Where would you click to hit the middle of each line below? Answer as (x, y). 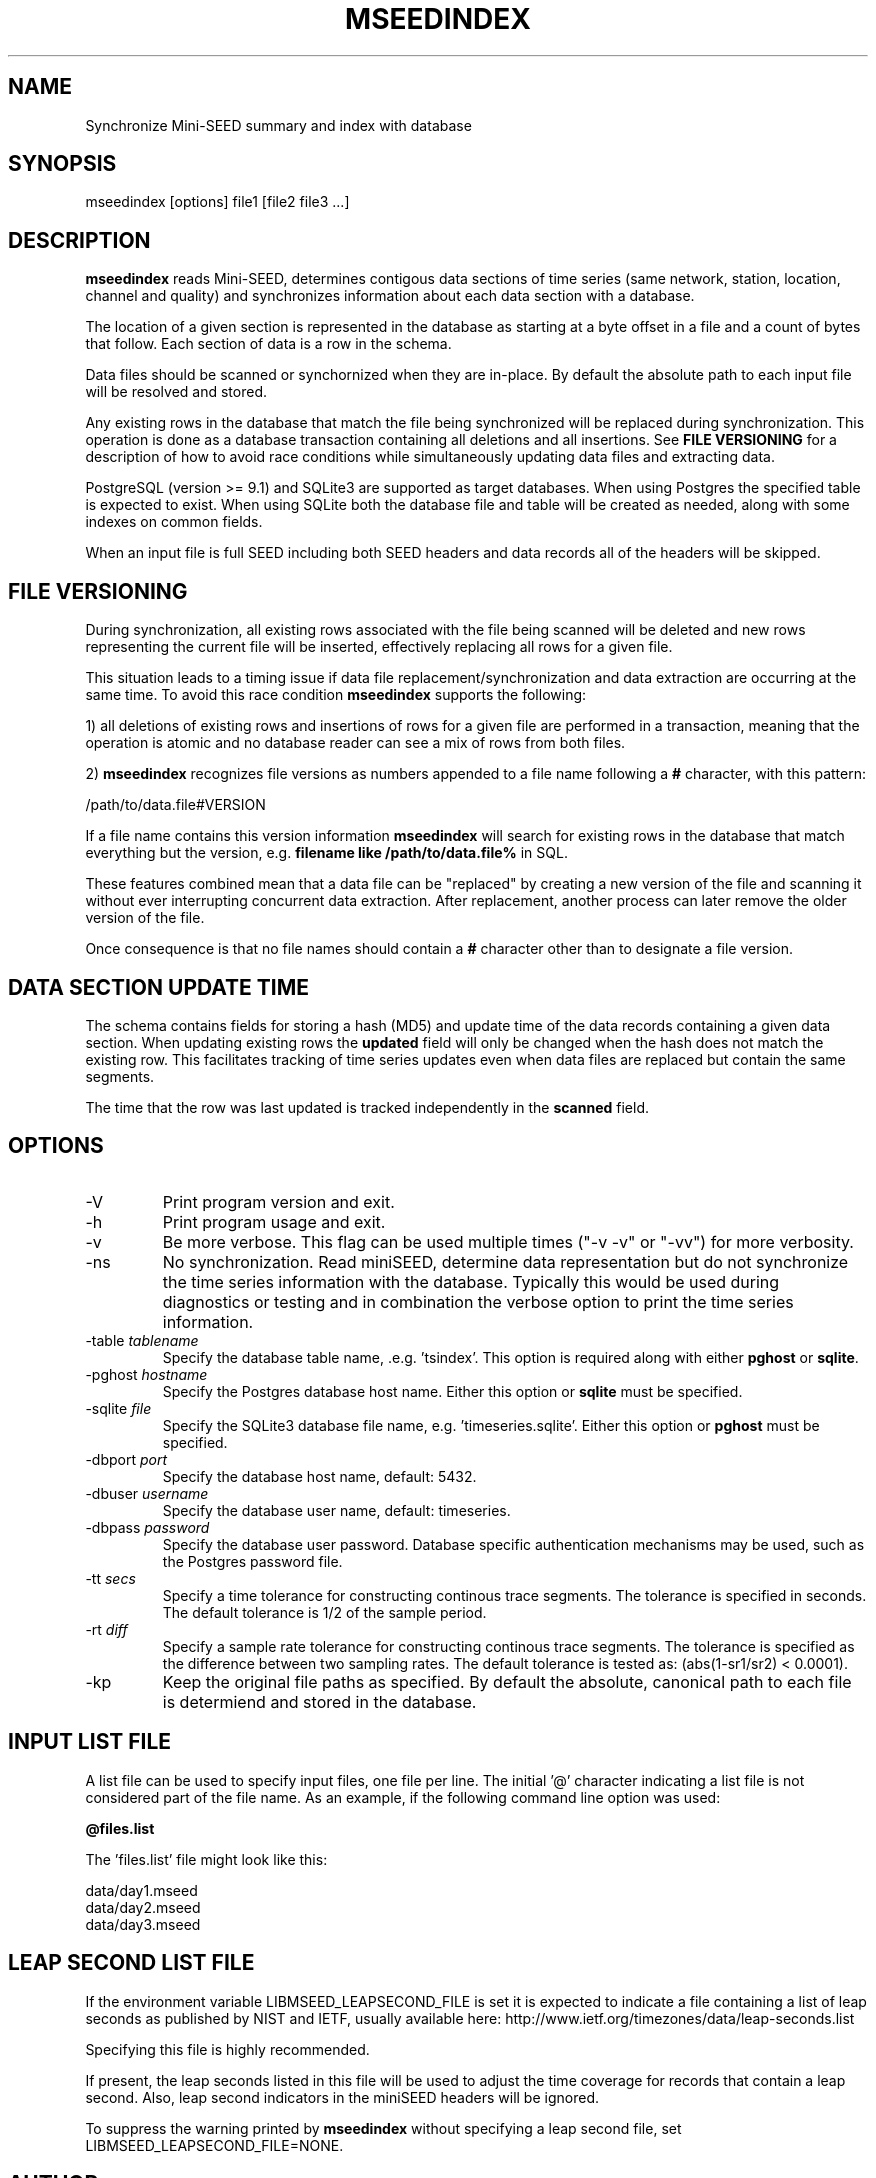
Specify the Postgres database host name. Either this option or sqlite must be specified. (452, 1391)
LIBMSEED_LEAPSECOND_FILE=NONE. (214, 2145)
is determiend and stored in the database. (319, 1701)
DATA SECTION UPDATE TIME (159, 987)
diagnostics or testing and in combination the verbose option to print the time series (478, 1301)
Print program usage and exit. (274, 1221)
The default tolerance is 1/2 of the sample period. (324, 1612)
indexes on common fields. (174, 522)
